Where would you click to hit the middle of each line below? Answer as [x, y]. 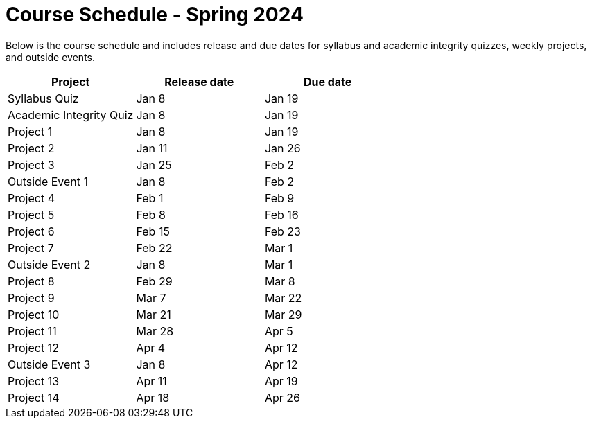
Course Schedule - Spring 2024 [155, 15]
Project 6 [31, 231]
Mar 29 [283, 314]
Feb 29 [154, 281]
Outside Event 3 [49, 364]
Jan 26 [282, 148]
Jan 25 [154, 165]
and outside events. [50, 57]
